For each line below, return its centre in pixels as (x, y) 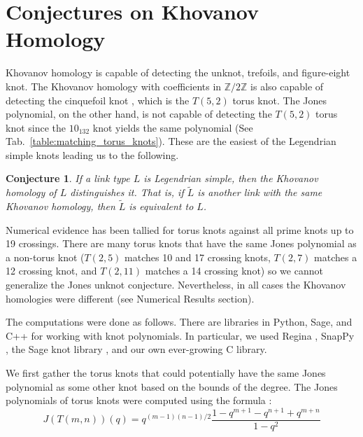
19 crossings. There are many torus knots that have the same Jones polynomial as (181, 243)
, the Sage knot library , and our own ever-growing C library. (136, 349)
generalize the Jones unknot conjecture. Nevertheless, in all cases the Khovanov (176, 285)
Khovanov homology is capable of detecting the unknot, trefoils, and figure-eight (178, 72)
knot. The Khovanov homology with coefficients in (114, 86)
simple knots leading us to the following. (92, 154)
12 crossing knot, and (51, 271)
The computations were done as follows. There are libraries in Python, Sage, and (179, 322)
